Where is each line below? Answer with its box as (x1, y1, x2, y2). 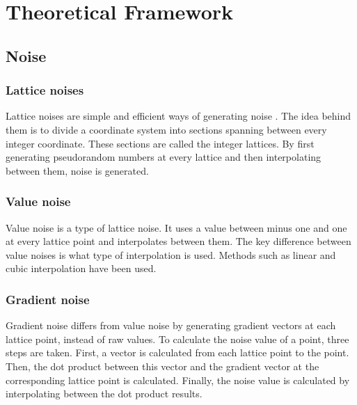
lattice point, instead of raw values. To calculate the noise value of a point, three (6, 331, 349, 346)
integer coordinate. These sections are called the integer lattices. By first (6, 136, 315, 150)
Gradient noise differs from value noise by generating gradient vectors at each (6, 318, 336, 333)
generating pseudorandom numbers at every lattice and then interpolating (6, 150, 322, 164)
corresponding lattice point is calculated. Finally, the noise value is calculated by (6, 372, 350, 387)
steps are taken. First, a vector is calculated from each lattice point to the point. (6, 345, 349, 360)
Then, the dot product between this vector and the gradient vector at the (6, 358, 319, 373)
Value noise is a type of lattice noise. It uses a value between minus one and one (6, 220, 347, 235)
